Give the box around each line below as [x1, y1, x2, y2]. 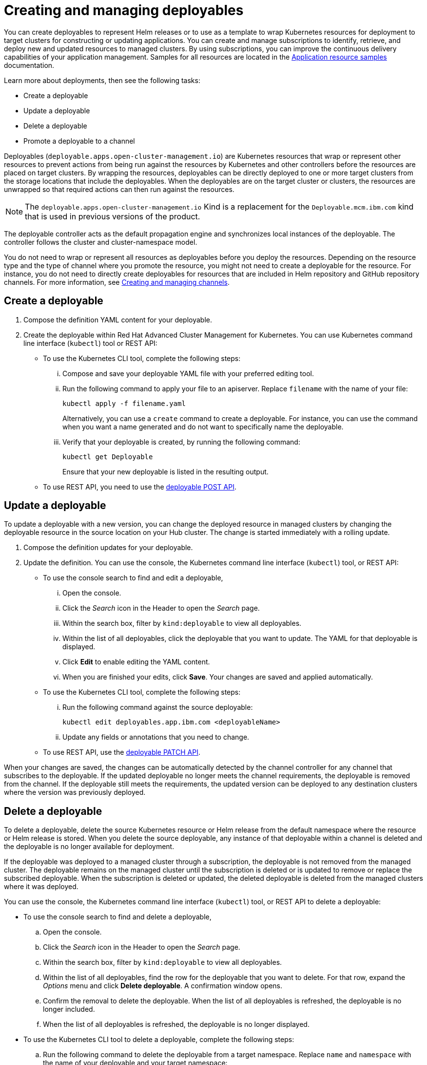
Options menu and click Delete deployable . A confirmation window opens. [43, 981, 283, 990]
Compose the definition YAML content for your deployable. [23, 315, 213, 324]
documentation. [4, 61, 55, 69]
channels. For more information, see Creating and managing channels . [4, 277, 230, 286]
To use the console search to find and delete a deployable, [23, 913, 212, 921]
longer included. [43, 1005, 95, 1014]
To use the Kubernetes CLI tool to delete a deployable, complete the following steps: [23, 1035, 294, 1044]
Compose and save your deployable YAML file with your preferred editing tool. [62, 369, 314, 378]
